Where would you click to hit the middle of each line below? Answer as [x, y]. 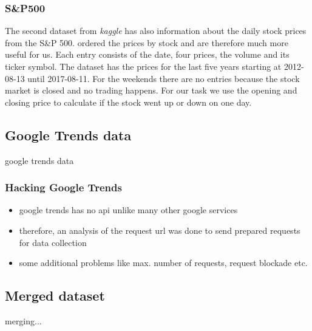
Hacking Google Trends [63, 187]
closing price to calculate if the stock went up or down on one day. [128, 102]
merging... [23, 320]
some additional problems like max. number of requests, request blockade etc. [163, 263]
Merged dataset [55, 295]
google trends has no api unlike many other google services [128, 210]
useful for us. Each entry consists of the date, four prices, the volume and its [147, 54]
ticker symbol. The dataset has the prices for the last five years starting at [143, 66]
